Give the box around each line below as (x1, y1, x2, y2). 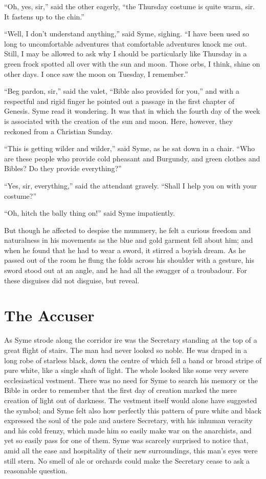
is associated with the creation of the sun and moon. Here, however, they (4, 115, 233, 126)
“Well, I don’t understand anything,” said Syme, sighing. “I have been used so (4, 28, 249, 39)
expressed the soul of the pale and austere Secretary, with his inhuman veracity (4, 415, 253, 426)
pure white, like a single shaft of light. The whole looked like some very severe (4, 365, 249, 376)
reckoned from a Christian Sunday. (4, 126, 113, 136)
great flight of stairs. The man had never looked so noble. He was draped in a (4, 344, 247, 355)
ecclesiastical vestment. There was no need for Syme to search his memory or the (4, 374, 258, 385)
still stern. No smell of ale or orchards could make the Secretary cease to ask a (4, 455, 250, 466)
